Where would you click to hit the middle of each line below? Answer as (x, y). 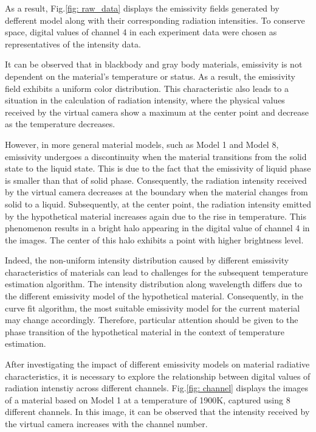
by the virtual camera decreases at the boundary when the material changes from (156, 192)
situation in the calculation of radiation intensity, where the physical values (145, 100)
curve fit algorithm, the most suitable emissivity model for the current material (153, 308)
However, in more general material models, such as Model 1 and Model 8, (142, 144)
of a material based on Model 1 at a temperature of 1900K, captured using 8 (148, 399)
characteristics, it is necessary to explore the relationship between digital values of (158, 376)
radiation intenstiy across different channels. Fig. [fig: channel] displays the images (157, 388)
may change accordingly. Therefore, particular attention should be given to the (152, 320)
